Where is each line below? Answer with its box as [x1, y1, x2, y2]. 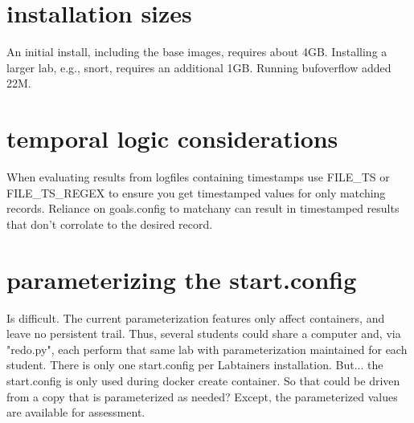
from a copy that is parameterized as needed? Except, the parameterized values [6, 388, 398, 405]
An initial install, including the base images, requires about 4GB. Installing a [6, 43, 387, 60]
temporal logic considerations [6, 122, 338, 155]
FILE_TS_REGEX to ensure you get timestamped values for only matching [6, 184, 386, 201]
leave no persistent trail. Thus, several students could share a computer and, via [6, 325, 401, 342]
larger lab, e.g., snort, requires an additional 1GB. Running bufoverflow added [6, 59, 391, 75]
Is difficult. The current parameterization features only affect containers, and [6, 309, 385, 326]
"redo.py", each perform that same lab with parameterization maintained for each [6, 340, 408, 357]
